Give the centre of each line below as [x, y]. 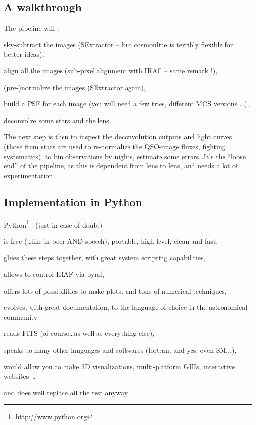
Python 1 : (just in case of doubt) [53, 224]
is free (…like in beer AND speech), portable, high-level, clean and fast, [111, 241]
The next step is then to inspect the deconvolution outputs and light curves [118, 137]
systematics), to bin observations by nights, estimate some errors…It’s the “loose [125, 156]
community [21, 316]
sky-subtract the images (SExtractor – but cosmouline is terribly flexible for [119, 44]
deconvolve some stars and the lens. [58, 120]
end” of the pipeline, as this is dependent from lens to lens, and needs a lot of [121, 166]
